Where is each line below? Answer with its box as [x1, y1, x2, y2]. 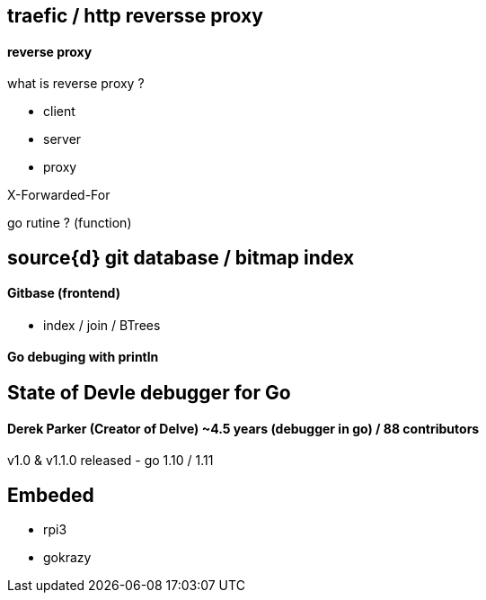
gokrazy [43, 550, 92, 566]
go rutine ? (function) [7, 215, 132, 231]
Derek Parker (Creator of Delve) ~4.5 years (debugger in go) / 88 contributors [7, 420, 480, 436]
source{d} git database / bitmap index [7, 246, 355, 269]
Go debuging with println [7, 349, 159, 365]
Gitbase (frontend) [7, 285, 120, 301]
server [43, 131, 82, 148]
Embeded [7, 483, 94, 506]
